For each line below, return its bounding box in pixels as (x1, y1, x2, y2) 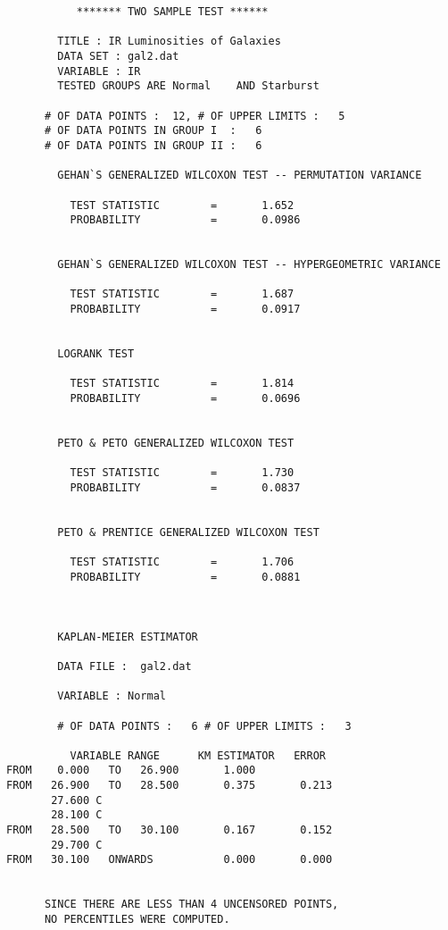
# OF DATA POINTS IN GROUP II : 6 (44, 138, 262, 152)
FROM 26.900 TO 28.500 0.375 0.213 (6, 779, 333, 792)
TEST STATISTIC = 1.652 (70, 198, 295, 212)
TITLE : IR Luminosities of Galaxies (57, 35, 281, 48)
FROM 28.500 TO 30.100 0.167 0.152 (6, 824, 333, 837)
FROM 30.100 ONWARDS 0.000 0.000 (6, 853, 333, 867)
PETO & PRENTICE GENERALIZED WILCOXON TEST (57, 525, 319, 539)
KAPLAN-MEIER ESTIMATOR (57, 630, 198, 643)
